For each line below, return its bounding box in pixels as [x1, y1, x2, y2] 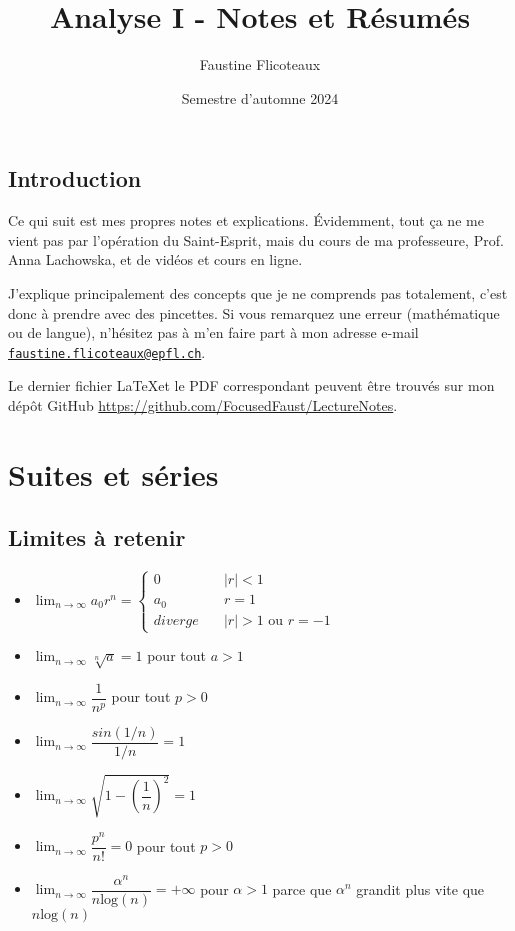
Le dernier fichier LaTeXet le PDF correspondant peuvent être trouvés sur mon [8, 375, 495, 396]
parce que [272, 878, 332, 899]
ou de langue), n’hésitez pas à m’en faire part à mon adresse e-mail [8, 322, 419, 343]
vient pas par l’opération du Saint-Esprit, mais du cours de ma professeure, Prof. [8, 229, 504, 250]
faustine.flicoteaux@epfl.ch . [8, 341, 206, 362]
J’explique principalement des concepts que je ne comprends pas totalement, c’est [8, 282, 508, 303]
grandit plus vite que [356, 878, 485, 899]
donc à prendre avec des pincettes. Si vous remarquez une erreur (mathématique [8, 302, 500, 323]
